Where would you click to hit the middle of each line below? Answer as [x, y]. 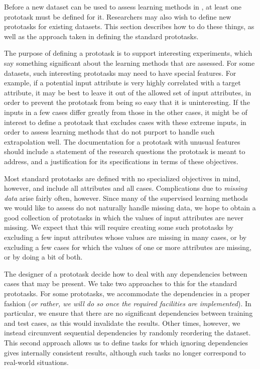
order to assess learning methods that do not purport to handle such [109, 132]
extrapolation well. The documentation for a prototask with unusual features [122, 141]
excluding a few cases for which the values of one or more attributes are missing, [128, 247]
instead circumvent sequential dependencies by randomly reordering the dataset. [127, 333]
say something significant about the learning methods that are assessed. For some [129, 63]
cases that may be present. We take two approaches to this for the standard [121, 283]
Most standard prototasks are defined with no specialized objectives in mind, [122, 178]
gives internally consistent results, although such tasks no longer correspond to [125, 352]
